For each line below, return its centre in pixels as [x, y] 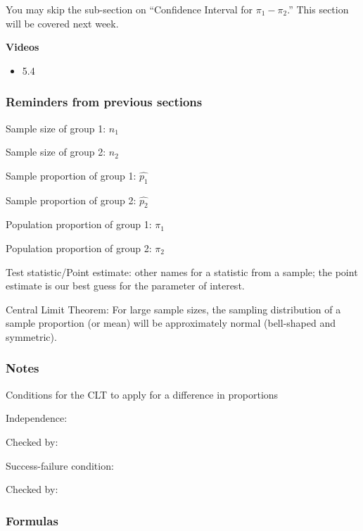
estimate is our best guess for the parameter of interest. [125, 286]
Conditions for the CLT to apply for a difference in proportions [142, 394]
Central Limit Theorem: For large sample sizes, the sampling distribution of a [173, 309]
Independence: [37, 418]
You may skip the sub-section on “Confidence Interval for [129, 9]
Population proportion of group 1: [79, 224]
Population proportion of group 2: [79, 248]
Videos [23, 47]
